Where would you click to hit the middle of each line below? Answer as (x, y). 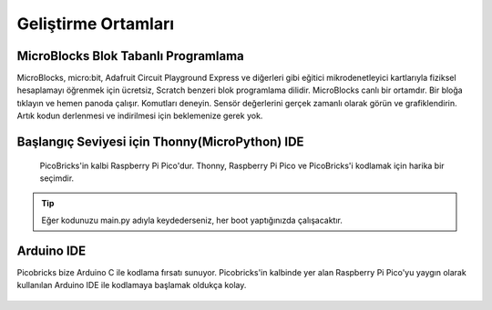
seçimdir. (57, 178)
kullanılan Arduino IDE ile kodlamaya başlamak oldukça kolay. (132, 285)
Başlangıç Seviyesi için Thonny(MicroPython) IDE (160, 142)
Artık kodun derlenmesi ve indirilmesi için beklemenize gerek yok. (140, 116)
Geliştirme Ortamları (96, 24)
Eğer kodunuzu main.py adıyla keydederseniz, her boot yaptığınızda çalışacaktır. (192, 220)
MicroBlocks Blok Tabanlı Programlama (131, 56)
